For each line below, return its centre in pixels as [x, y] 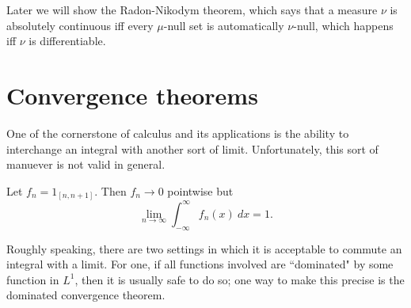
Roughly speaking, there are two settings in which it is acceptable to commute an [204, 248]
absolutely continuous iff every [80, 25]
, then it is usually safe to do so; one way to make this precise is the [240, 279]
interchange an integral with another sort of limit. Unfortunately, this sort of [192, 148]
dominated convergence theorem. [86, 295]
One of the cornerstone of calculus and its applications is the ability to [178, 133]
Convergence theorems [132, 95]
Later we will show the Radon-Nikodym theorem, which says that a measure [192, 10]
